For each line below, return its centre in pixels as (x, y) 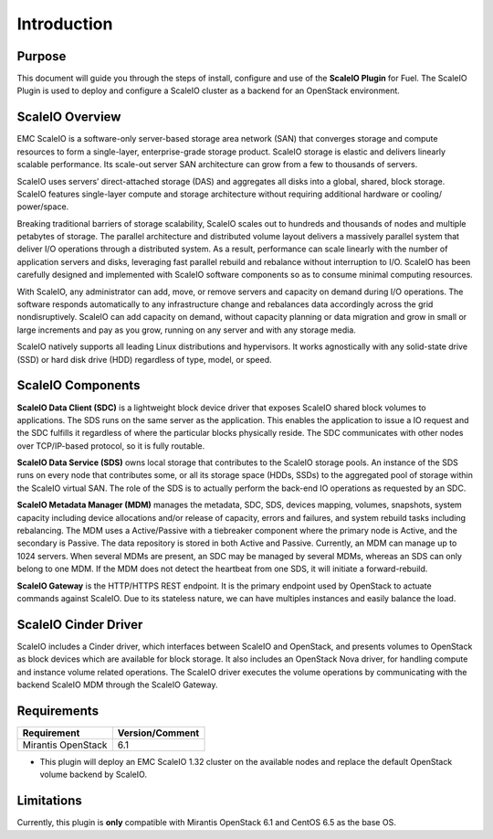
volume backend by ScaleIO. (94, 775)
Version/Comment (158, 733)
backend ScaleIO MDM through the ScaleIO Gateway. (117, 685)
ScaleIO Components (79, 385)
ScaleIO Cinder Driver (80, 625)
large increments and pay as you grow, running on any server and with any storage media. (186, 330)
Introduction (65, 24)
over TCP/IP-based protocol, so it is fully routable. (111, 446)
